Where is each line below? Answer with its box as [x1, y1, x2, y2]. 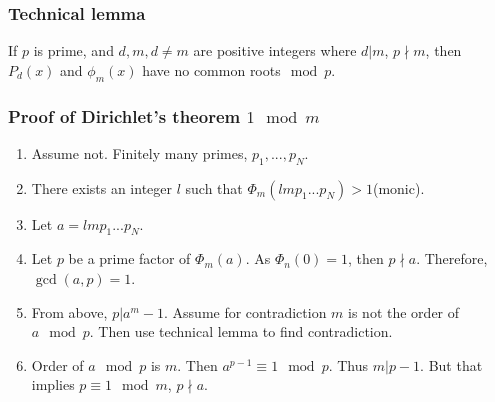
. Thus [328, 354, 369, 375]
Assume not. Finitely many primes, [31, 142, 248, 163]
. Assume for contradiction [164, 301, 327, 322]
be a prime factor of [68, 248, 191, 269]
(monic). [372, 177, 425, 198]
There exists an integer [31, 177, 173, 198]
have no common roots [142, 59, 281, 80]
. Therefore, [416, 248, 488, 269]
